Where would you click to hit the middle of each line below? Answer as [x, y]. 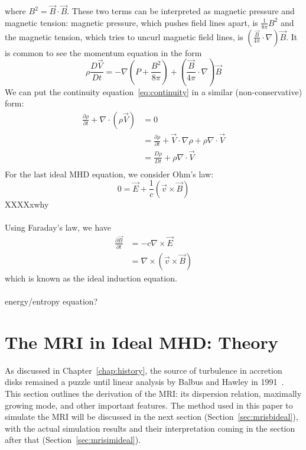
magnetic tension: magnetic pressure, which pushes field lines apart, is [131, 22]
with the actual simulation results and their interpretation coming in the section [150, 428]
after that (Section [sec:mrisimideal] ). [73, 440]
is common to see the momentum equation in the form [103, 52]
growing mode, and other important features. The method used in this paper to [149, 405]
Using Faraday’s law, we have [58, 227]
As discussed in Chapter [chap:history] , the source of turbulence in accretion [144, 370]
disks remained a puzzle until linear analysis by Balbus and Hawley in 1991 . [144, 382]
